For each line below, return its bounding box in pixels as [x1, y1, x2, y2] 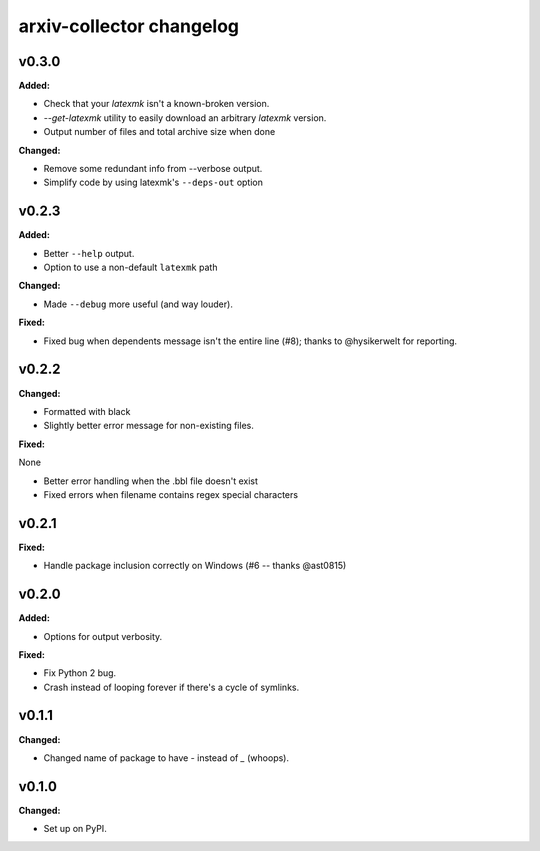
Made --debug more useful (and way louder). [43, 298, 234, 310]
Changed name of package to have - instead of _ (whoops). [43, 751, 290, 764]
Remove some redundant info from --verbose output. [43, 163, 263, 175]
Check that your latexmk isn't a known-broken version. [43, 98, 270, 110]
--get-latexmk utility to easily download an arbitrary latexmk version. [43, 111, 327, 124]
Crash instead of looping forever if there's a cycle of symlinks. [43, 681, 300, 693]
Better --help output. [43, 247, 135, 259]
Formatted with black [43, 405, 131, 417]
